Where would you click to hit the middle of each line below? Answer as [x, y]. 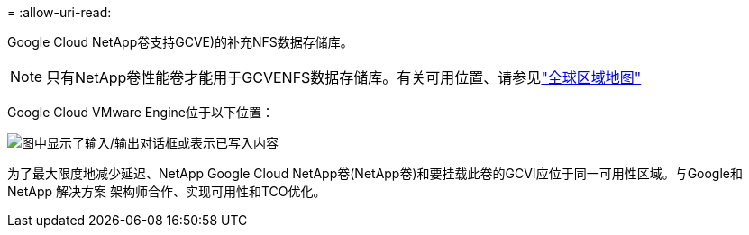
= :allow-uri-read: [59, 12]
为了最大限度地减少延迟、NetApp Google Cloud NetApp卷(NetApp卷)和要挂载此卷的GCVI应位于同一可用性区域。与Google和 [375, 173]
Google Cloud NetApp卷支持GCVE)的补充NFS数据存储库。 [180, 42]
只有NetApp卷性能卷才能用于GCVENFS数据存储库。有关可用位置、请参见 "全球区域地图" [344, 77]
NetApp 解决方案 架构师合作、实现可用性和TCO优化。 [167, 191]
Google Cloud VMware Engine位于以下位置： [141, 112]
